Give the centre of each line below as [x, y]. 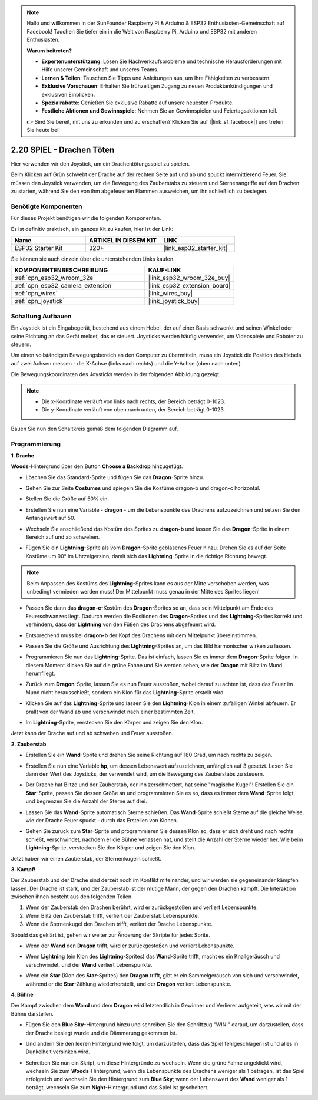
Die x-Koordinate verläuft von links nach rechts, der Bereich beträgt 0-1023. [133, 401]
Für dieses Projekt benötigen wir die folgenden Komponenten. [86, 218]
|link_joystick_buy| [174, 301]
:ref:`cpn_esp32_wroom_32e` [55, 278]
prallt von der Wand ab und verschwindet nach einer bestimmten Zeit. [110, 712]
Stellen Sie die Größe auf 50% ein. [67, 499]
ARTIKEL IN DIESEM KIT [123, 241]
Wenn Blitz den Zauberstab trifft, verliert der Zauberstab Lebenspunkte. [112, 915]
